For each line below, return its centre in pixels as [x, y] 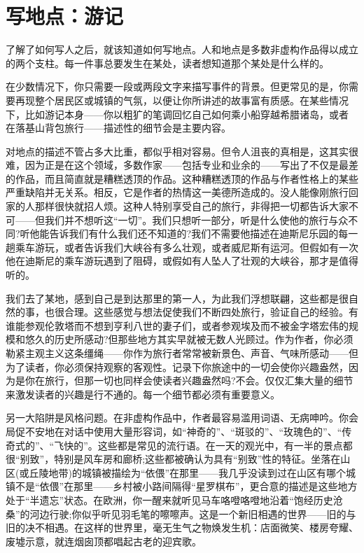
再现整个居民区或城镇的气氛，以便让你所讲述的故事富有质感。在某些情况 [182, 100]
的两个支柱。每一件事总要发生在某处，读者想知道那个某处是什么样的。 [167, 63]
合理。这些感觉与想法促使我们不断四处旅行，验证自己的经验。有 [211, 312]
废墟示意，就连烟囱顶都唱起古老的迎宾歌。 [104, 541]
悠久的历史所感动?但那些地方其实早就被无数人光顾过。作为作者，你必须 [189, 339]
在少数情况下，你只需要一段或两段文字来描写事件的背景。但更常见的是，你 [177, 86]
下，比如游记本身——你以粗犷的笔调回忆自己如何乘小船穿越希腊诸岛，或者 [177, 114]
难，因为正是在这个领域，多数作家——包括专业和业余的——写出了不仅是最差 [182, 165]
